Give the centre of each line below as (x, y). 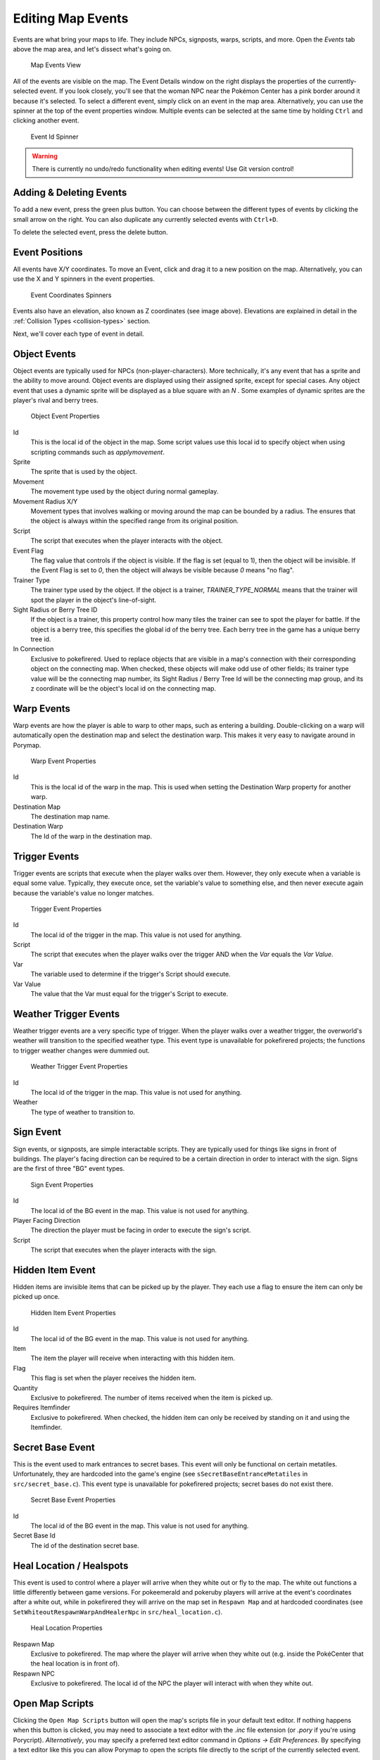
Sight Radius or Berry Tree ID (55, 610)
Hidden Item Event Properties (73, 1312)
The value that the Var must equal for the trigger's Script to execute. (129, 994)
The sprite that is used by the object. (84, 472)
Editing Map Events (71, 18)
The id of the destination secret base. (85, 1545)
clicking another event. (46, 120)
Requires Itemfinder (42, 1407)
